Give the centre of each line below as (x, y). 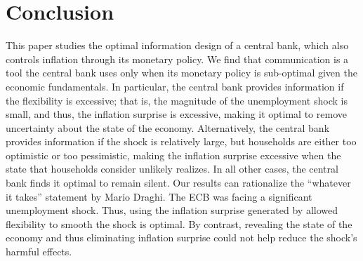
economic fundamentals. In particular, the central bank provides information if (175, 86)
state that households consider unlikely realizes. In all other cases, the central (172, 169)
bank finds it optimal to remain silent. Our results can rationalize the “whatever (178, 183)
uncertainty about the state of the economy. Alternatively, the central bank (168, 127)
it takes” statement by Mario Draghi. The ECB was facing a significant (159, 196)
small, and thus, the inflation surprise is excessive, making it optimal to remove (176, 114)
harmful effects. (39, 252)
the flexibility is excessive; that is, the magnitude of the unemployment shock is (177, 100)
